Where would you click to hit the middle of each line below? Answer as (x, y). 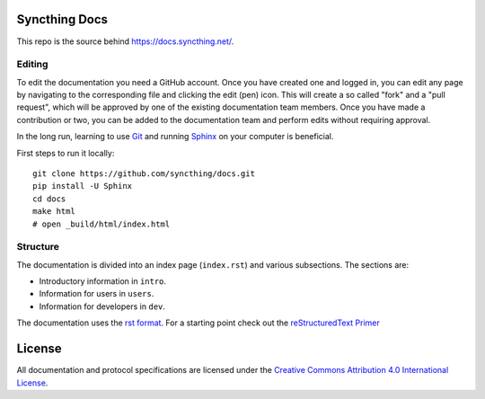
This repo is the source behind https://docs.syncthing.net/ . (125, 41)
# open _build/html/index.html (101, 224)
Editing (32, 65)
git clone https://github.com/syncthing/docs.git (144, 174)
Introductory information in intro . (102, 281)
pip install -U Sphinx (83, 186)
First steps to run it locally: (66, 153)
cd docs (49, 199)
